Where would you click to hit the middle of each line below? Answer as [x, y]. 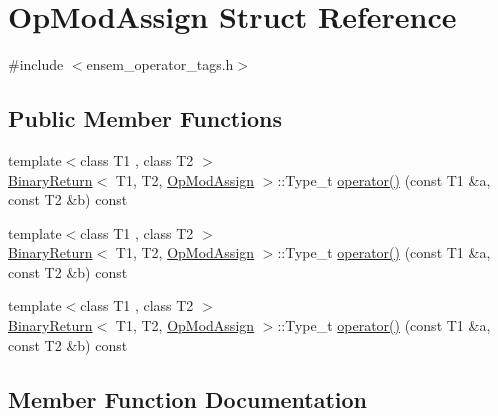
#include [36, 64]
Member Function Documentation [188, 398]
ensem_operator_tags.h [160, 64]
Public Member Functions [145, 118]
